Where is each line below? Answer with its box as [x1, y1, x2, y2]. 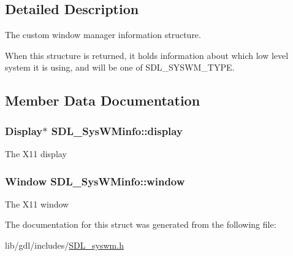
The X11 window [5, 197, 69, 210]
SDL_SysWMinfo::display [51, 123, 183, 138]
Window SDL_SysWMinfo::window [5, 173, 185, 188]
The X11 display [5, 147, 67, 160]
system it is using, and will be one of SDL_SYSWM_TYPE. [5, 61, 235, 74]
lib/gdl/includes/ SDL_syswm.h [5, 238, 124, 251]
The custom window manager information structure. [5, 28, 201, 41]
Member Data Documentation [5, 91, 200, 110]
